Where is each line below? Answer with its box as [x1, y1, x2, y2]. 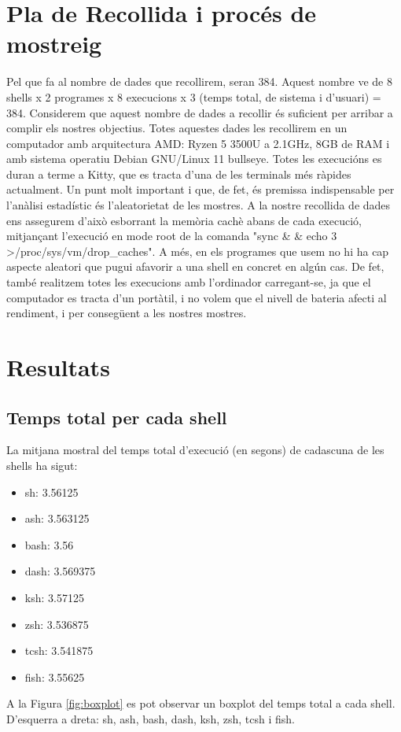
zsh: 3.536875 [24, 616, 89, 632]
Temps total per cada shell [6, 405, 227, 429]
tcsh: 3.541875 [24, 642, 94, 659]
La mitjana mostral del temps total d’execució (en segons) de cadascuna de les [6, 442, 384, 458]
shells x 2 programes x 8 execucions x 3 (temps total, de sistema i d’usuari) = [6, 88, 381, 105]
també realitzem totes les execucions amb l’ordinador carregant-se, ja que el [6, 274, 371, 290]
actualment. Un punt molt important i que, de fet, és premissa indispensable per [6, 181, 395, 198]
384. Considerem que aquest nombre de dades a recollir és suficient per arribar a [6, 104, 393, 120]
